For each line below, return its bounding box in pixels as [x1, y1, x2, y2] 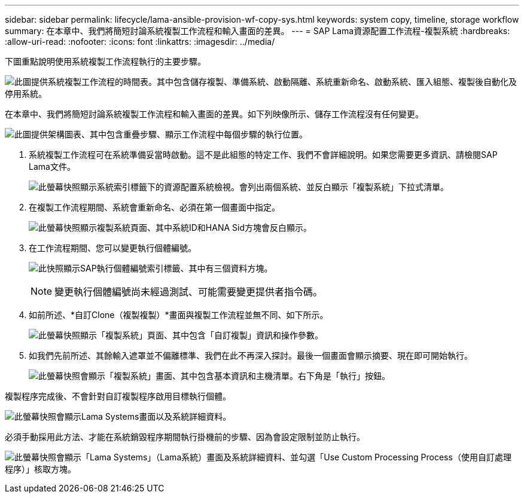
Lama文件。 [29, 161, 75, 172]
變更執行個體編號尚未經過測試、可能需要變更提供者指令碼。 [54, 286, 323, 298]
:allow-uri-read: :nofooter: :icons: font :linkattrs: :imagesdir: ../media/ [5, 36, 275, 47]
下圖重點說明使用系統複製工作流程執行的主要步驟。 [5, 56, 206, 66]
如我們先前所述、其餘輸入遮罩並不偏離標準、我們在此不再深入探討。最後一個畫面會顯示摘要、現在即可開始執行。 [29, 350, 473, 360]
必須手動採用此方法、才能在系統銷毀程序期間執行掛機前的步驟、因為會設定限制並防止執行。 [5, 432, 365, 442]
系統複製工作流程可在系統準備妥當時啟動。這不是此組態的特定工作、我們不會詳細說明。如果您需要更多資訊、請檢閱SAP [29, 149, 498, 160]
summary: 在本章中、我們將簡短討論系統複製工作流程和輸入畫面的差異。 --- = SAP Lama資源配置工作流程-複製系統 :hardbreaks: [5, 26, 510, 36]
